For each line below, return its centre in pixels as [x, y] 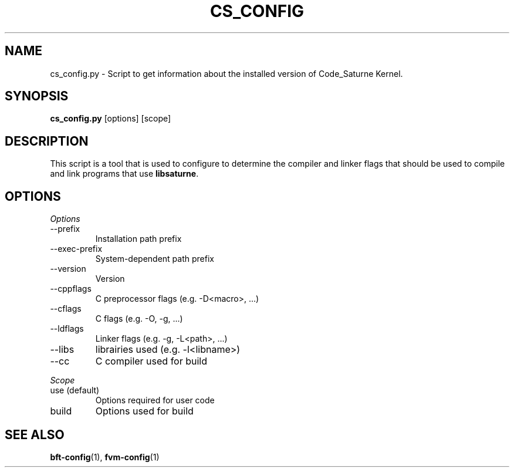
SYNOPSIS [37, 96]
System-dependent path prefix [155, 259]
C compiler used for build [151, 361]
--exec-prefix [76, 249]
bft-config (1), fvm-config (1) [105, 457]
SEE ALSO [35, 434]
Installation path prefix [138, 239]
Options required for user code [155, 400]
